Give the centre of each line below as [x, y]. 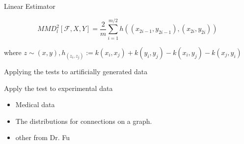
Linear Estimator [30, 6]
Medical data [35, 104]
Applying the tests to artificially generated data [76, 71]
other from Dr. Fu [42, 137]
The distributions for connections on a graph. [84, 121]
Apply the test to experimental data [58, 88]
